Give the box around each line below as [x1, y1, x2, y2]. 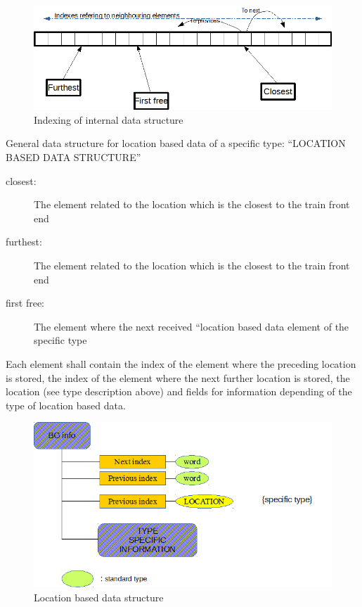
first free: [6, 295, 44, 310]
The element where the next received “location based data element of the [34, 319, 349, 333]
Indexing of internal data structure [34, 112, 183, 127]
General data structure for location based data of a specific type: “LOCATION [6, 136, 346, 151]
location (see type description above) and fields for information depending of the [6, 384, 352, 399]
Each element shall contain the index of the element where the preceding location [6, 356, 356, 371]
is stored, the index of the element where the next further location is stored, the [6, 370, 350, 385]
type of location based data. [6, 397, 126, 412]
